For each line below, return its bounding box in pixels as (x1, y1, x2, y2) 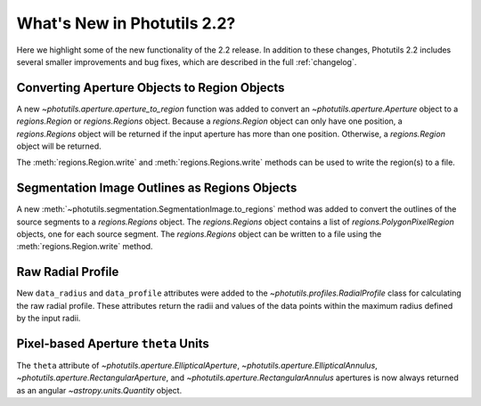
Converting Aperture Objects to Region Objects (16, 80, 285, 95)
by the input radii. (16, 313, 81, 324)
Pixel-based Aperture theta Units (16, 336, 209, 351)
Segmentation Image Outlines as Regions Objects (16, 181, 298, 196)
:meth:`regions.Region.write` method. (16, 241, 153, 252)
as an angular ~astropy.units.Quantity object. (16, 385, 183, 395)
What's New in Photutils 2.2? (16, 13, 236, 33)
